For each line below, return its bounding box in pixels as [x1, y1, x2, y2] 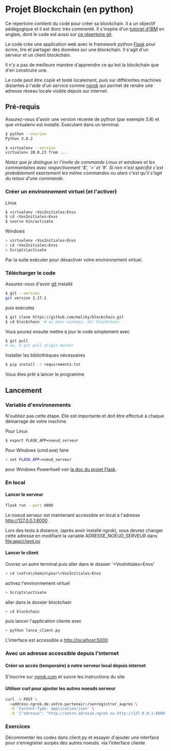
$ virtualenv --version [5, 145, 56, 151]
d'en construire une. [5, 67, 48, 73]
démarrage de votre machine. [5, 418, 68, 424]
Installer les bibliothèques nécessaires [5, 352, 85, 358]
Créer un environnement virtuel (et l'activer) [5, 188, 117, 195]
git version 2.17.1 [5, 295, 47, 301]
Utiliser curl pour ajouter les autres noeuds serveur [5, 685, 116, 691]
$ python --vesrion [5, 131, 47, 136]
